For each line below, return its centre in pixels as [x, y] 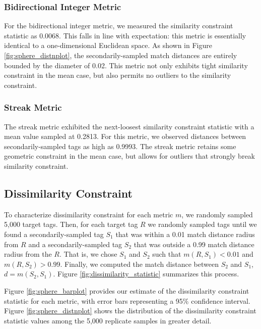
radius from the [28, 254]
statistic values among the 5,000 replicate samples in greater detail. [108, 320]
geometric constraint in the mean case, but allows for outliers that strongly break [129, 156]
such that [167, 254]
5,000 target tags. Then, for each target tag [71, 224]
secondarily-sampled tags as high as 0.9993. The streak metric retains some [120, 146]
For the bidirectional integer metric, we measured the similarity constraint [119, 26]
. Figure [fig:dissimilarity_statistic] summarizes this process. [146, 274]
